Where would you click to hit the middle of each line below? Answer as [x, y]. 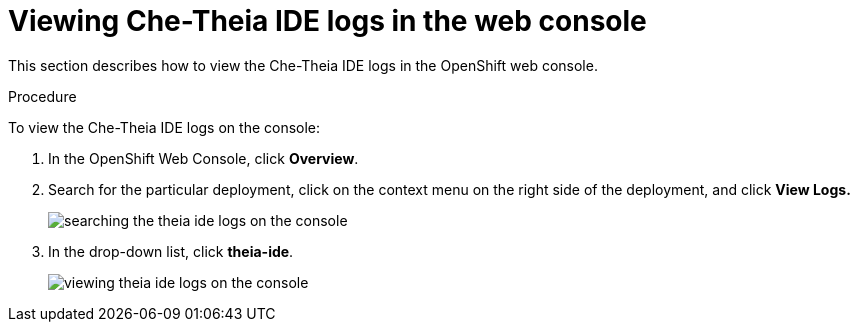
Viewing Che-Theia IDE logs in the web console [327, 21]
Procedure [42, 96]
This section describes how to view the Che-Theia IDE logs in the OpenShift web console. [303, 65]
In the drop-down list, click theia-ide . [171, 251]
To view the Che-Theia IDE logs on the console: [164, 127]
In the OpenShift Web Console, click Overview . [203, 158]
